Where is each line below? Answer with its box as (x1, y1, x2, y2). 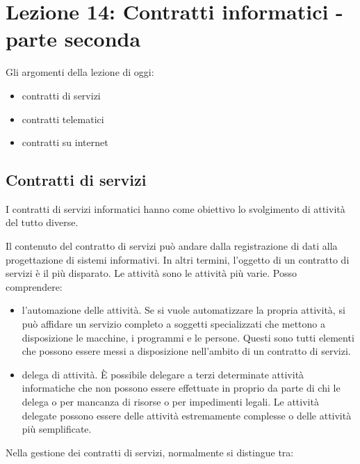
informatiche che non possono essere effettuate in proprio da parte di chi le (22, 381, 341, 395)
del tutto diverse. (6, 215, 79, 230)
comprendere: (6, 279, 63, 294)
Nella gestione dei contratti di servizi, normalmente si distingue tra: (6, 445, 294, 459)
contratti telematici (22, 111, 104, 126)
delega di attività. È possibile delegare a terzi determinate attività (22, 367, 304, 381)
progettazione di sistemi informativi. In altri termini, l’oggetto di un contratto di (6, 252, 350, 266)
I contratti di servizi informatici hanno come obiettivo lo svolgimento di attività (6, 201, 345, 216)
